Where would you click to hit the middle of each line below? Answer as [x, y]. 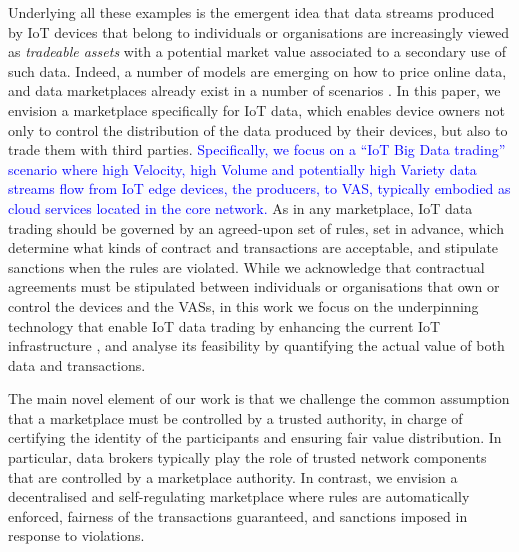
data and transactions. [77, 364]
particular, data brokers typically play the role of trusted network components [247, 457]
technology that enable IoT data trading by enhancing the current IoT [224, 325]
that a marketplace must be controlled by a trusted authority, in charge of [235, 417]
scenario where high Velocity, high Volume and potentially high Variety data [242, 168]
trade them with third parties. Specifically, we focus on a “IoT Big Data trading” [257, 149]
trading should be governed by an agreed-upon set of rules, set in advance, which [256, 227]
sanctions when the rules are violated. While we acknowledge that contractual [246, 266]
